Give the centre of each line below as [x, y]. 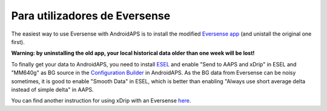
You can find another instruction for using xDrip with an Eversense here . [101, 101]
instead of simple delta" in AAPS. [52, 89]
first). [18, 42]
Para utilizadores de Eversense [91, 16]
